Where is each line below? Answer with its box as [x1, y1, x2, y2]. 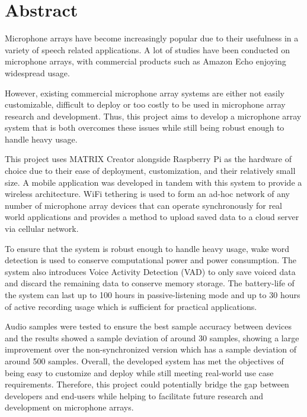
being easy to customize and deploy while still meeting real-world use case [5, 366, 274, 379]
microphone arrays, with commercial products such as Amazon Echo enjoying [5, 55, 286, 67]
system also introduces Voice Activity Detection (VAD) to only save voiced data [5, 265, 296, 277]
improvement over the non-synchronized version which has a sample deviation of [5, 343, 296, 355]
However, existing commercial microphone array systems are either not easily [5, 86, 284, 99]
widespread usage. [5, 66, 70, 79]
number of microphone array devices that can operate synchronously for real [5, 199, 283, 211]
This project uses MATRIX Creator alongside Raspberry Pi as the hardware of [5, 153, 292, 165]
